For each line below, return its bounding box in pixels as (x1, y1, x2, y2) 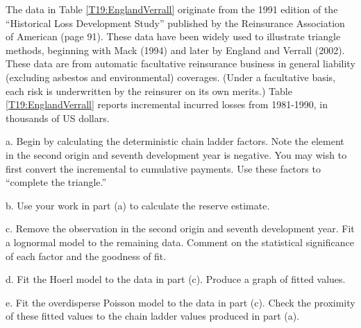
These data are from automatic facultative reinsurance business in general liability (6, 56, 355, 71)
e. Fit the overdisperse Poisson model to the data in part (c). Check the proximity (6, 295, 355, 309)
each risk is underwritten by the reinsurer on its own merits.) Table (6, 83, 292, 98)
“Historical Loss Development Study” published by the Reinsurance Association (6, 15, 345, 30)
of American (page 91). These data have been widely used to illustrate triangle (6, 29, 341, 44)
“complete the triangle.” (6, 175, 107, 189)
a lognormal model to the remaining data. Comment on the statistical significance (6, 234, 354, 249)
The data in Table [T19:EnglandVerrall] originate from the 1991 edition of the (6, 2, 338, 16)
